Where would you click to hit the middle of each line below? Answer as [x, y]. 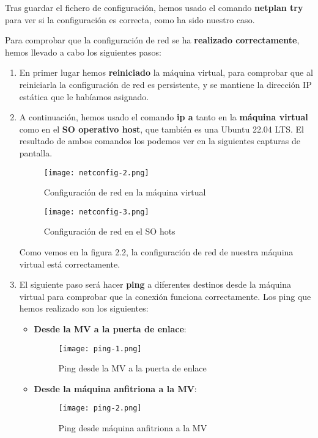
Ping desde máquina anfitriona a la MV [133, 428]
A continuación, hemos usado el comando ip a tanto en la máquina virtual [164, 117]
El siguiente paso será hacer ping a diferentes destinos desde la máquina [155, 284]
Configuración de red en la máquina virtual [125, 192]
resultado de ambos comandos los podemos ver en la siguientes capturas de [160, 141]
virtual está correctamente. [70, 264]
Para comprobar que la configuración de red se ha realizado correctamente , [152, 40]
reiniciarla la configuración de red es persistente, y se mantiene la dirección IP [165, 84]
